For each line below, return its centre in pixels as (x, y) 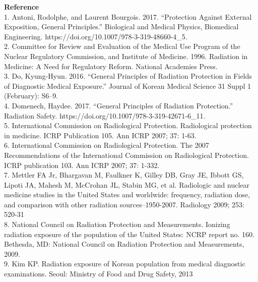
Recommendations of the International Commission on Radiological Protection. (126, 155)
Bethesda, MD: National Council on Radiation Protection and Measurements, (124, 244)
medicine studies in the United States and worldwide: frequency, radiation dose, (127, 194)
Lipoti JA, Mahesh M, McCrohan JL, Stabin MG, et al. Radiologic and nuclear (127, 184)
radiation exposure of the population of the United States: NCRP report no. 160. (129, 234)
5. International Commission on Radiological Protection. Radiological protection (128, 125)
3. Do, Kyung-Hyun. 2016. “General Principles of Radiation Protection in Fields (128, 76)
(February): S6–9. (31, 96)
